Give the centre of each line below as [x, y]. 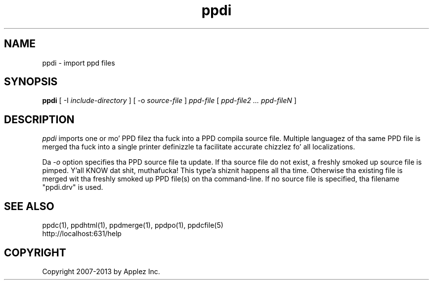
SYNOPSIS [31, 82]
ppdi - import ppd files [79, 63]
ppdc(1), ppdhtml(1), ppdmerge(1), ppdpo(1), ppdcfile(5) [133, 225]
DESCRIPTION [39, 119]
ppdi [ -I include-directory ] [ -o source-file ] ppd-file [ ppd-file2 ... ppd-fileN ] [169, 101]
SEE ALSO [29, 206]
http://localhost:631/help [82, 234]
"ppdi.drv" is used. [73, 187]
